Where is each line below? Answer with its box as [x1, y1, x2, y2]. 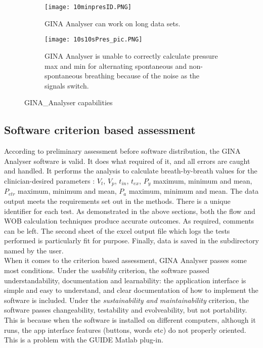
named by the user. [4, 245, 64, 255]
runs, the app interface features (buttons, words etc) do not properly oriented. [4, 324, 246, 335]
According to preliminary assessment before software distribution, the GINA [4, 146, 241, 156]
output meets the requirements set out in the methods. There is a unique [4, 195, 231, 206]
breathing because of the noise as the [84, 70, 200, 81]
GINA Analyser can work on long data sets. [45, 18, 181, 28]
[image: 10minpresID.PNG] [45, 4, 131, 11]
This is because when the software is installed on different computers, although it [4, 315, 256, 325]
